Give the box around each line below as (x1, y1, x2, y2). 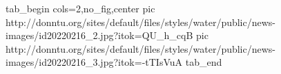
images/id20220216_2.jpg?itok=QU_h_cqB (6, 28, 193, 42)
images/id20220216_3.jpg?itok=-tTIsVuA (6, 55, 183, 69)
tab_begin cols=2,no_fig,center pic (6, 1, 155, 15)
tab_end (185, 55, 222, 69)
